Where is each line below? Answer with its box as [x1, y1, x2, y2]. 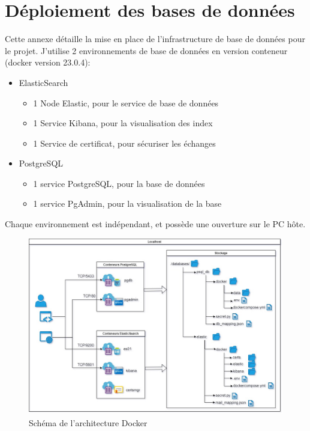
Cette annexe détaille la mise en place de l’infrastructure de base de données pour [5, 32, 305, 45]
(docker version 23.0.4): [5, 56, 91, 69]
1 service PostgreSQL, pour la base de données [33, 177, 205, 189]
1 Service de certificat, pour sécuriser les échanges [33, 136, 216, 149]
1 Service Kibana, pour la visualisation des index [33, 117, 213, 129]
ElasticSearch [19, 76, 68, 88]
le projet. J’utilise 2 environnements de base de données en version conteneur [5, 44, 288, 57]
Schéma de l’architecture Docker [29, 416, 148, 429]
